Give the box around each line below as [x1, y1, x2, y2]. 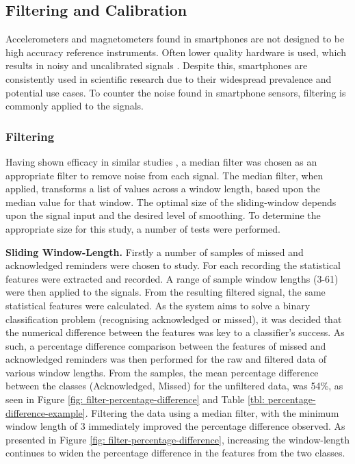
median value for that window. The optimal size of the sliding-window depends [5, 194, 337, 209]
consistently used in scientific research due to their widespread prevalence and [5, 71, 332, 86]
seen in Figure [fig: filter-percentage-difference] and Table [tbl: [5, 392, 265, 407]
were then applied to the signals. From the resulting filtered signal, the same [5, 285, 326, 299]
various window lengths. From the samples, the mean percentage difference [5, 365, 319, 379]
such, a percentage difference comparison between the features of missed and [5, 338, 326, 352]
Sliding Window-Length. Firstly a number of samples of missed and [5, 244, 304, 259]
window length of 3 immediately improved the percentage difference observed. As [5, 419, 345, 433]
